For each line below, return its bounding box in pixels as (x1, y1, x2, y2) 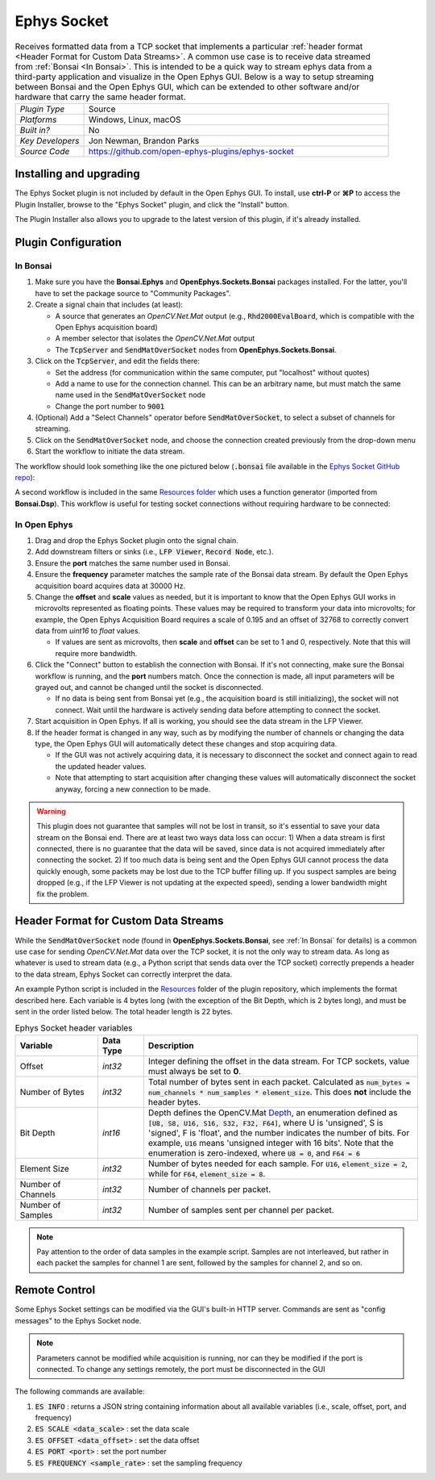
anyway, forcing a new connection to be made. (55, 784, 211, 794)
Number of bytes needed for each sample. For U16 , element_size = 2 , (147, 1158, 408, 1169)
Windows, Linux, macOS (88, 114, 181, 125)
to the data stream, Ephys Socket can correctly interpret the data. (14, 969, 233, 979)
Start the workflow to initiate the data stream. (35, 446, 185, 456)
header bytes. (147, 1096, 201, 1107)
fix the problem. (36, 888, 89, 899)
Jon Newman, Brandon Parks (88, 135, 200, 146)
